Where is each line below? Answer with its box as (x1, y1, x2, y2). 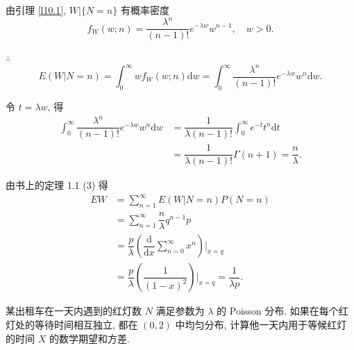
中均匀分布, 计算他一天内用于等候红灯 (175, 317, 347, 331)
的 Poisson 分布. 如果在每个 (217, 303, 339, 318)
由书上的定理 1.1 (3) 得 (6, 178, 108, 192)
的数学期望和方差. (49, 331, 130, 345)
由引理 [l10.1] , (6, 3, 67, 17)
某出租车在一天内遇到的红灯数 (6, 303, 142, 318)
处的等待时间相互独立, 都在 (15, 317, 138, 331)
